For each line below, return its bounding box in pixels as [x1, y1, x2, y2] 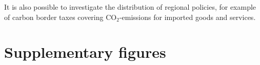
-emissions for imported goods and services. [119, 11, 256, 22]
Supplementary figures [4, 41, 166, 62]
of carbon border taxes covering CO [4, 11, 117, 22]
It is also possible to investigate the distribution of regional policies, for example [4, 2, 256, 12]
